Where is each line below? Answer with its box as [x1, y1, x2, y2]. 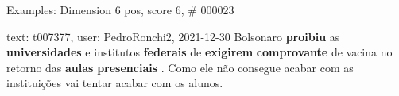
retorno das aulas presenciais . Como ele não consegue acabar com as [6, 59, 354, 75]
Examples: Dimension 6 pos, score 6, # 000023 [6, 2, 234, 17]
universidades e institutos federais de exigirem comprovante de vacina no [6, 44, 393, 60]
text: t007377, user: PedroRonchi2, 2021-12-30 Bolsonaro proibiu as [6, 28, 340, 44]
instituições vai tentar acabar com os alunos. [6, 75, 223, 91]
